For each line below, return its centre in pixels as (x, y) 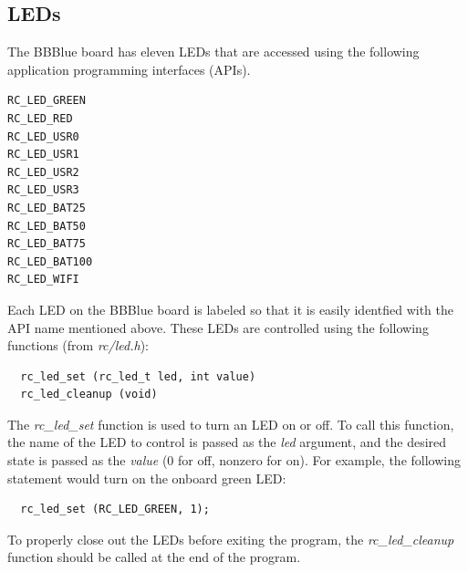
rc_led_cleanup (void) (89, 395)
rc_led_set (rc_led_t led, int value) (138, 376)
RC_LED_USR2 (43, 172)
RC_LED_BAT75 (47, 244)
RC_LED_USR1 (43, 155)
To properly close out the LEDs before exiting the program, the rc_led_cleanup (231, 539)
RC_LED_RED (40, 118)
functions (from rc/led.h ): (78, 345)
